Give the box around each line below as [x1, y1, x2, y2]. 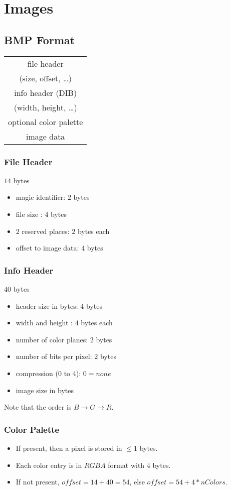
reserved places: [22, 225, 70, 236]
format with [108, 459, 145, 470]
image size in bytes [16, 385, 74, 395]
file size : [16, 208, 43, 219]
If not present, [16, 476, 60, 487]
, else [129, 476, 145, 487]
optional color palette [8, 115, 83, 128]
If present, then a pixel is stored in [16, 442, 122, 453]
